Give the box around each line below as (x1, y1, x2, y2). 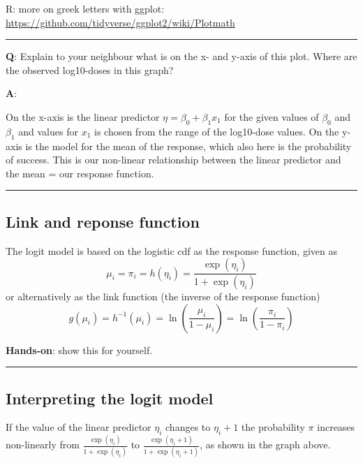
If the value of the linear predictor (6, 420, 151, 434)
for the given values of (224, 109, 319, 124)
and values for (18, 124, 78, 138)
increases (317, 420, 355, 434)
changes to (165, 420, 211, 434)
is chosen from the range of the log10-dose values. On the (94, 124, 339, 138)
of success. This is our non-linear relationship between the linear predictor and (6, 152, 341, 167)
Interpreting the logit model (6, 387, 214, 409)
